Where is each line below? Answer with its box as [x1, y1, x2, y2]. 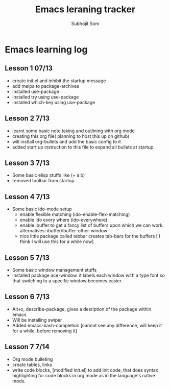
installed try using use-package [12, 93, 79, 100]
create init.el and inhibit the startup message [12, 78, 106, 84]
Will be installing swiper [12, 317, 62, 323]
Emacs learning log [5, 43, 88, 55]
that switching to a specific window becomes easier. [12, 278, 123, 284]
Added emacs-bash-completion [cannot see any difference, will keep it [12, 322, 162, 328]
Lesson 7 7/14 [5, 343, 50, 351]
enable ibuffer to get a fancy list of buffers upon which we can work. [19, 222, 164, 228]
